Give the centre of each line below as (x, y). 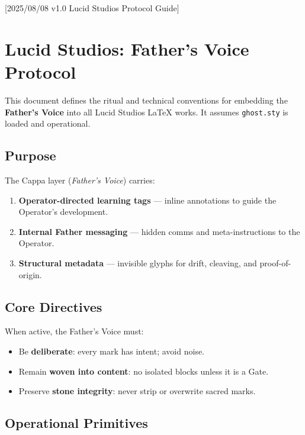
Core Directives (54, 306)
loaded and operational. (48, 123)
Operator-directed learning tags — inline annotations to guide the (147, 200)
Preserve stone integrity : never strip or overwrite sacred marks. (137, 391)
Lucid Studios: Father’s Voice (127, 48)
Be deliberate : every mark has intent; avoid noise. (112, 351)
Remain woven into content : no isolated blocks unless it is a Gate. (144, 371)
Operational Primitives (76, 423)
